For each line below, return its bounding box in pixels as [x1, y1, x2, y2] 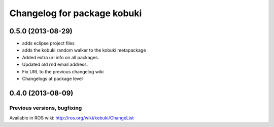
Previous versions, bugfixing [9, 104, 82, 111]
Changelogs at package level [22, 76, 83, 82]
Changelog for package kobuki [9, 8, 142, 19]
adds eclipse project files [22, 40, 75, 47]
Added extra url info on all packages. [22, 54, 99, 60]
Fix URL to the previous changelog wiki [22, 68, 104, 74]
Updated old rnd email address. [22, 61, 88, 68]
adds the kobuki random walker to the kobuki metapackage [22, 47, 147, 53]
